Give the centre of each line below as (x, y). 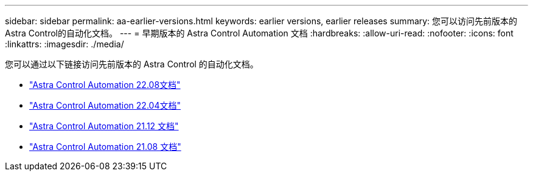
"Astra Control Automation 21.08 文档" (105, 147)
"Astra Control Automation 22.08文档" (105, 85)
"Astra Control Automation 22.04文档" (105, 105)
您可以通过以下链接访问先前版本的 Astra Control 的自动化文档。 (132, 64)
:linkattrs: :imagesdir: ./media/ (64, 44)
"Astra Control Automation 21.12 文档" (104, 126)
